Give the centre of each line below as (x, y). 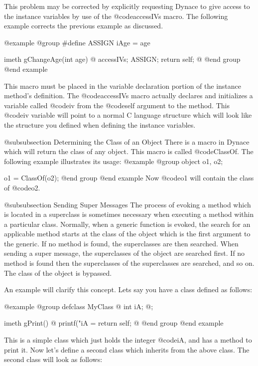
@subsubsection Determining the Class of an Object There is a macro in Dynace (127, 141)
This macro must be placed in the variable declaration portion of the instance (123, 86)
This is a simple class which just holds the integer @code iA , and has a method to (128, 340)
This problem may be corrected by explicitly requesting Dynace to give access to (127, 6)
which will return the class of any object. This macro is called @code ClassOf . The (129, 151)
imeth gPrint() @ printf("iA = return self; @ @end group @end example (114, 323)
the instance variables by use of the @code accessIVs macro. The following (116, 16)
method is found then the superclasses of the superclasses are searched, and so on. (129, 263)
